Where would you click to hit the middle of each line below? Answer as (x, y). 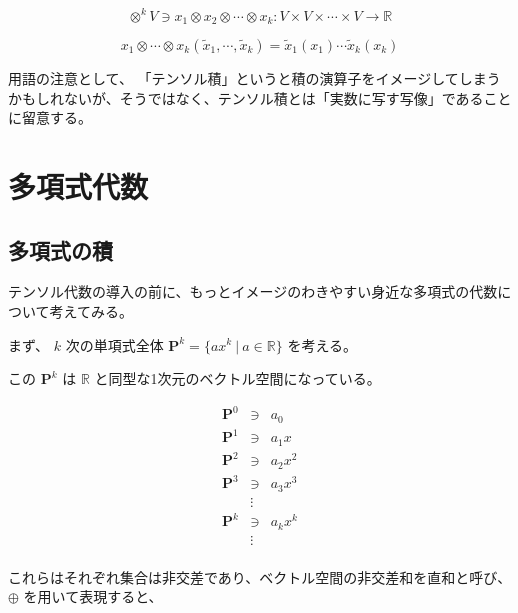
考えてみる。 (91, 310)
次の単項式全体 (114, 344)
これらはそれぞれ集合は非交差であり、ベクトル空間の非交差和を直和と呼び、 (260, 576)
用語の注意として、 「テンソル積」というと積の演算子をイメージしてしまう (254, 77)
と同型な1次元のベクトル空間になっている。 (237, 378)
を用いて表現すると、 (93, 596)
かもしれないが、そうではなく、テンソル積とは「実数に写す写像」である (246, 97)
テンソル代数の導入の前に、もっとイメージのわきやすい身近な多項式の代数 (253, 291)
